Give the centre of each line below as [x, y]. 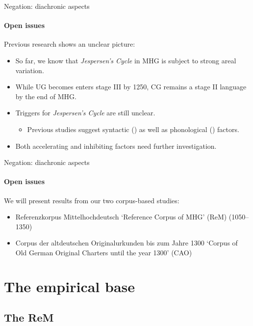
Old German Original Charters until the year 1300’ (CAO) [104, 252]
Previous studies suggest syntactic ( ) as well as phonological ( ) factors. [133, 129]
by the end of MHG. [46, 96]
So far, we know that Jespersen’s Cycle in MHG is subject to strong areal [126, 60]
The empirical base [70, 286]
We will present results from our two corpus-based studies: [92, 200]
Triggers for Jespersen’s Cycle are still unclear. [85, 113]
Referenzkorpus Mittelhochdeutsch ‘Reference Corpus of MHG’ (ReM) [121, 217]
